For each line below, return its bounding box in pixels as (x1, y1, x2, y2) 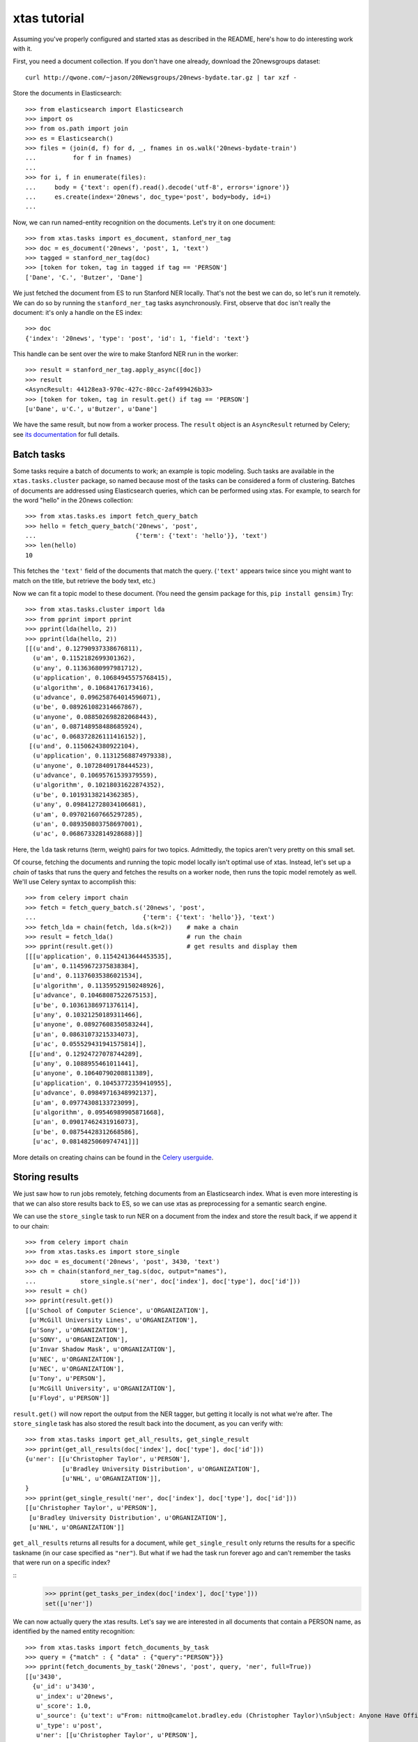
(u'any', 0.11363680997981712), (32, 664, 143, 672)
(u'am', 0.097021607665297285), (32, 810, 143, 818)
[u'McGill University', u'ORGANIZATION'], (29, 1384, 176, 1392)
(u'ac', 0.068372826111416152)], (32, 732, 147, 740)
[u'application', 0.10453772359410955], (32, 1079, 173, 1087)
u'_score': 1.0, (36, 1702, 92, 1710)
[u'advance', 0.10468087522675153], (32, 992, 158, 999)
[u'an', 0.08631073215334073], (32, 1030, 139, 1038)
